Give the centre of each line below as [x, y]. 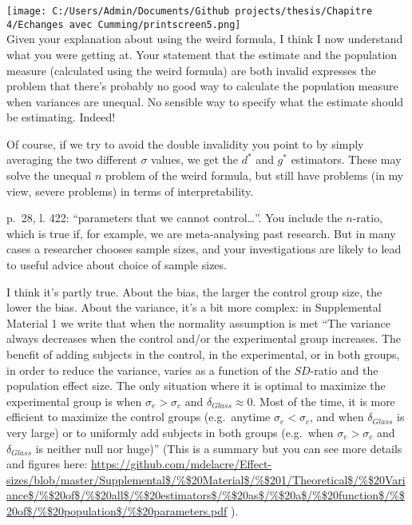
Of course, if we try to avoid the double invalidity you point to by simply [185, 143]
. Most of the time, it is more [324, 401]
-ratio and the [344, 370]
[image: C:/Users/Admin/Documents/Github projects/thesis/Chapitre [190, 11]
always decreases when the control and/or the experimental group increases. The [204, 338]
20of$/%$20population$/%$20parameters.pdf [117, 510]
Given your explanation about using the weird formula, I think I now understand [205, 39]
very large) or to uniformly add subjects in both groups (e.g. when [170, 432]
